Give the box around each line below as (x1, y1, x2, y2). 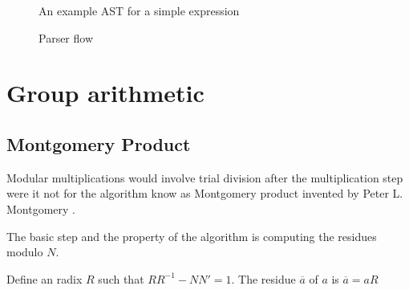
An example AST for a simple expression (38, 2, 240, 18)
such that (98, 270, 144, 287)
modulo (6, 243, 43, 260)
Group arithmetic (6, 76, 204, 109)
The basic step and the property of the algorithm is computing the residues (6, 227, 377, 244)
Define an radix (6, 270, 83, 287)
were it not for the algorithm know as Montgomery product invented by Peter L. (6, 185, 403, 202)
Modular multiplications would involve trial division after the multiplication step (6, 169, 403, 186)
